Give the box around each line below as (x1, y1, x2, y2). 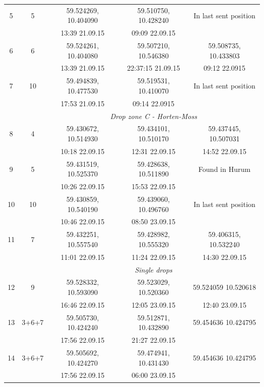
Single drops (135, 264, 173, 275)
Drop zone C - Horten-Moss (110, 110, 197, 121)
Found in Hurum (198, 163, 251, 174)
